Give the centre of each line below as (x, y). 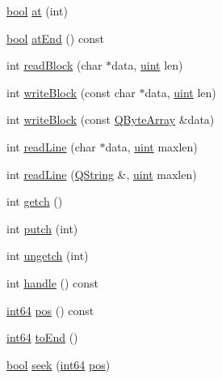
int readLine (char (51, 146)
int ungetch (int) (48, 256)
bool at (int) (37, 11)
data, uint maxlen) (151, 146)
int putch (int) (42, 228)
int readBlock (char (54, 65)
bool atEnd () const (55, 38)
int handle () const (53, 282)
